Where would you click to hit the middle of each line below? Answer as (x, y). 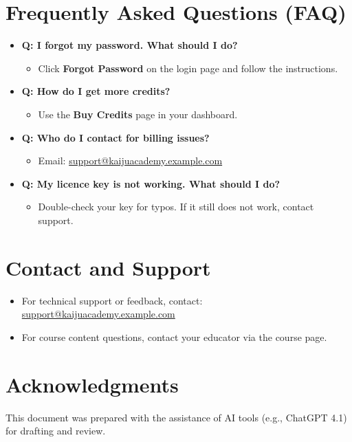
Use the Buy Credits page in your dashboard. (138, 114)
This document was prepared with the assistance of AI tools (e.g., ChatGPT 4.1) (176, 417)
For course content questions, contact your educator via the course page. (174, 336)
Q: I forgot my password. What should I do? (130, 45)
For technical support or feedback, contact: (112, 300)
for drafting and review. (56, 431)
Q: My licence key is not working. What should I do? (151, 183)
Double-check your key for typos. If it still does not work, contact (176, 207)
